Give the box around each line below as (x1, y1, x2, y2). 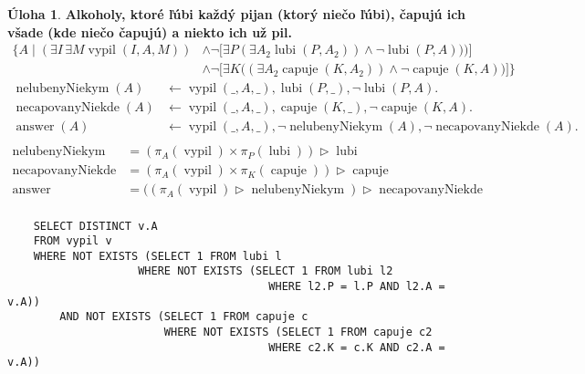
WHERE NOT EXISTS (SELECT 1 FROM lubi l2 (138, 265, 393, 278)
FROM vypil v (33, 234, 112, 248)
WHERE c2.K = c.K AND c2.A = (268, 340, 445, 354)
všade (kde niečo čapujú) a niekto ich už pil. (7, 22, 292, 41)
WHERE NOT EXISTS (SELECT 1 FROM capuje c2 (163, 326, 433, 339)
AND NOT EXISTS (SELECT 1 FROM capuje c (59, 310, 308, 324)
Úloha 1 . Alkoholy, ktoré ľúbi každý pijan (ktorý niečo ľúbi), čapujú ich (7, 5, 465, 23)
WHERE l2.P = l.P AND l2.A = (268, 280, 445, 294)
